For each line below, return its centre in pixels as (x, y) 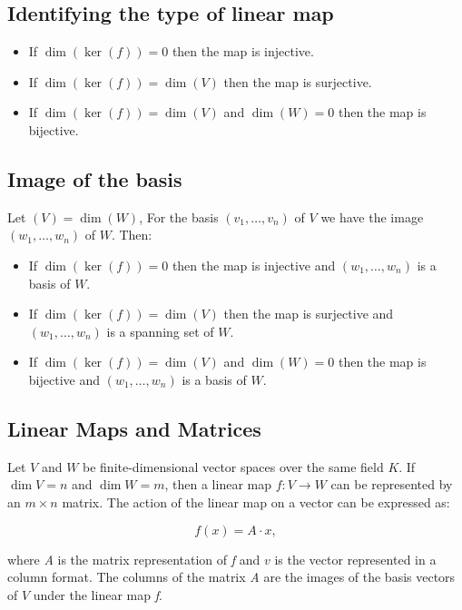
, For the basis (179, 216)
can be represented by (392, 484)
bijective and (64, 379)
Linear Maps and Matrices (134, 428)
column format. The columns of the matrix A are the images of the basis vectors (231, 577)
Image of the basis (95, 178)
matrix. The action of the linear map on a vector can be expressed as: (256, 502)
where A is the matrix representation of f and (134, 559)
